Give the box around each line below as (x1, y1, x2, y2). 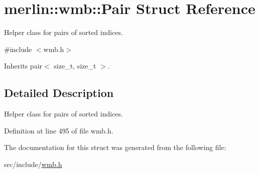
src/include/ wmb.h (4, 158, 62, 169)
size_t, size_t (54, 60, 96, 71)
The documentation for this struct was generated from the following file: (4, 142, 226, 152)
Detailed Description (4, 85, 114, 100)
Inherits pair (4, 60, 43, 71)
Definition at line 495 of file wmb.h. (4, 125, 113, 135)
